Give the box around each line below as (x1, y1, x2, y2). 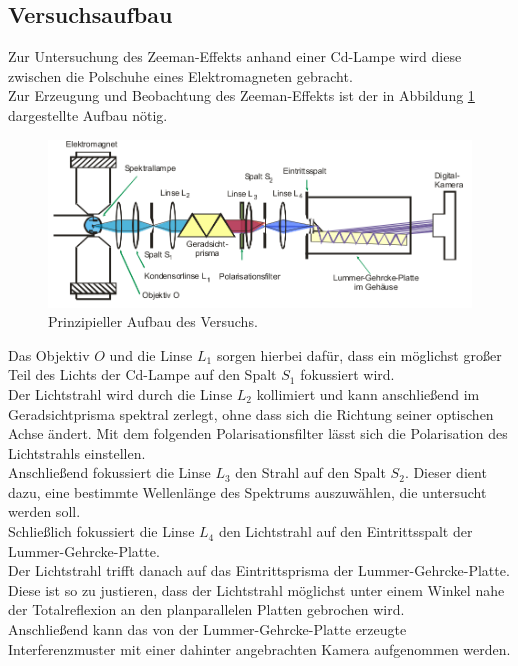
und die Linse (109, 344, 193, 365)
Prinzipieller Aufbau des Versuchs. (48, 311, 258, 332)
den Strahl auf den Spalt (235, 462, 386, 483)
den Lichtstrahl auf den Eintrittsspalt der (218, 521, 473, 542)
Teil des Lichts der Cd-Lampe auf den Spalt (8, 364, 277, 385)
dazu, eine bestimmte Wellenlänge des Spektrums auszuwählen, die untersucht (8, 481, 487, 502)
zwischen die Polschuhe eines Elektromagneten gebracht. (8, 65, 353, 86)
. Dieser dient (404, 462, 487, 483)
